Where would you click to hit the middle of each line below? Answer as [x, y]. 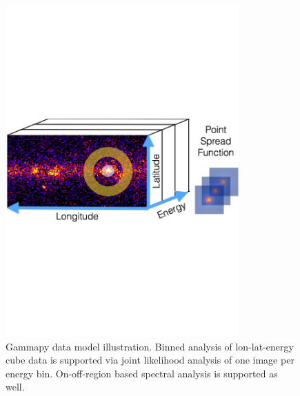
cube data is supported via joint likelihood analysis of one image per [150, 360]
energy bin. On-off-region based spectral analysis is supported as [142, 373]
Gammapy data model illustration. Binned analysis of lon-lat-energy [150, 346]
